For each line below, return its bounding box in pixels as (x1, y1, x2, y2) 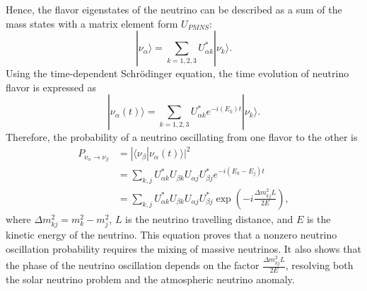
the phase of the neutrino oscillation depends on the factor (6, 258, 260, 273)
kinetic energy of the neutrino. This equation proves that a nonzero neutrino (6, 227, 337, 242)
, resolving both (285, 258, 354, 273)
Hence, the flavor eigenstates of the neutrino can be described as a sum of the (6, 2, 342, 16)
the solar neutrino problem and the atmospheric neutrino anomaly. (6, 272, 295, 286)
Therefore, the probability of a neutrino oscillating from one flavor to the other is (6, 130, 358, 144)
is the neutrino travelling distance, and (125, 211, 293, 226)
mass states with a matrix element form (6, 16, 178, 30)
